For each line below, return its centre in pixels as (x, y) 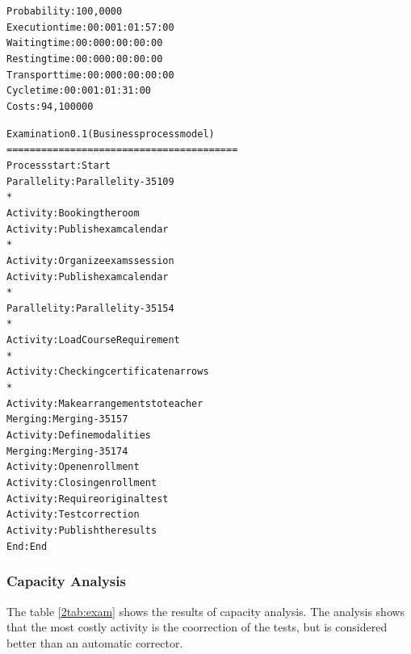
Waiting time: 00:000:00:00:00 (85, 43)
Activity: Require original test (88, 499)
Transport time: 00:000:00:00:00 (90, 75)
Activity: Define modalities (79, 436)
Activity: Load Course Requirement (93, 340)
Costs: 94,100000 (50, 106)
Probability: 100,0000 (65, 11)
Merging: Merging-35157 (67, 419)
